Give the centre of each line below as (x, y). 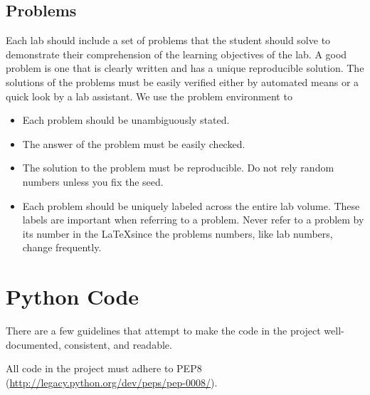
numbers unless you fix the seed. (93, 181)
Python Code (73, 296)
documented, (33, 344)
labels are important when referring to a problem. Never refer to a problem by (193, 220)
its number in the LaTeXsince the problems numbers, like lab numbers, (178, 233)
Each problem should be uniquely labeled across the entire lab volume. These (191, 205)
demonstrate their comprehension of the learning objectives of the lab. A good (176, 54)
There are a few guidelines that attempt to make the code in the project (163, 331)
